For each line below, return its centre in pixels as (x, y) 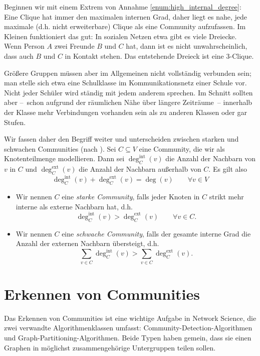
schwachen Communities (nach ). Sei (60, 148)
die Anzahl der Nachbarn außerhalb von (140, 169)
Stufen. (15, 122)
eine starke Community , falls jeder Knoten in (131, 197)
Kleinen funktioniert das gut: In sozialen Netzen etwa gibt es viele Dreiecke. (120, 36)
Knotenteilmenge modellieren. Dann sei (64, 158)
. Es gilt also (228, 169)
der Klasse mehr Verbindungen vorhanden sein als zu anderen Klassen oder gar (125, 112)
